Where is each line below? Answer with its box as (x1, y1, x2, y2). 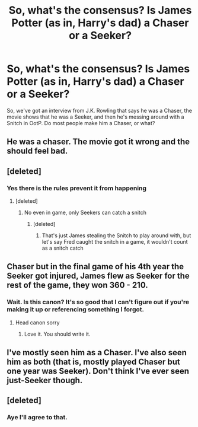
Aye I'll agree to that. (7, 413, 68, 422)
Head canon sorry (15, 318, 60, 326)
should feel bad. (7, 146, 68, 156)
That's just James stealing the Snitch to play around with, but (41, 232, 191, 239)
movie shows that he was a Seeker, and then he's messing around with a (7, 113, 184, 120)
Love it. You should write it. (24, 330, 91, 337)
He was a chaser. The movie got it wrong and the (7, 137, 190, 147)
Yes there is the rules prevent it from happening (7, 184, 147, 192)
